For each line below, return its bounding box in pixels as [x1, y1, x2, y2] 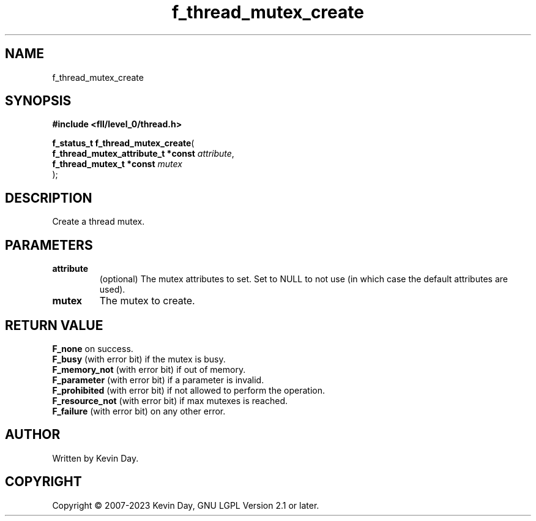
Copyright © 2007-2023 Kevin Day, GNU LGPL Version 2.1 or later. [52, 500, 319, 511]
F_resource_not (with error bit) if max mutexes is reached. [52, 395, 288, 406]
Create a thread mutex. [52, 216, 145, 227]
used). [99, 284, 125, 295]
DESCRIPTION [5, 190, 92, 206]
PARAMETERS [5, 237, 93, 253]
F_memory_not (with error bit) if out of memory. [52, 364, 246, 375]
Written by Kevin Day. [52, 452, 139, 463]
